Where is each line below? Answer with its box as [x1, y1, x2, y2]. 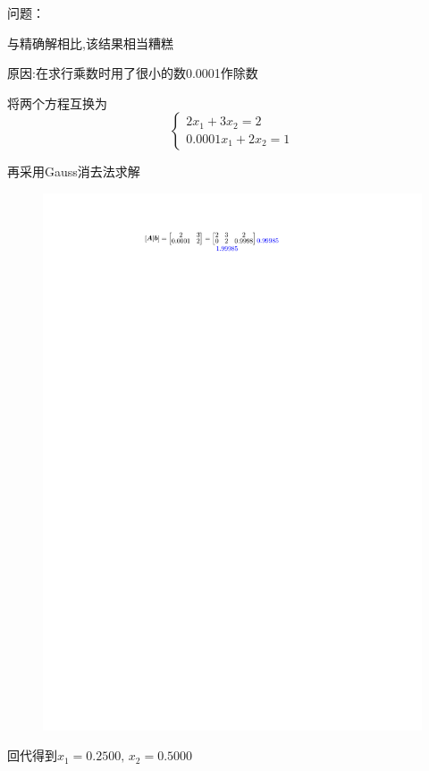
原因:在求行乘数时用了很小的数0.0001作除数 [7, 64, 258, 82]
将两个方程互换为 [7, 93, 107, 112]
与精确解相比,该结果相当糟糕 [7, 33, 173, 52]
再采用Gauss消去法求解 [7, 162, 140, 181]
